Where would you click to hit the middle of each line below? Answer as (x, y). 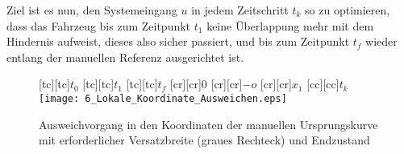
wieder (381, 41)
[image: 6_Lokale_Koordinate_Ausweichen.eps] (163, 98)
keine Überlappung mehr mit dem (290, 25)
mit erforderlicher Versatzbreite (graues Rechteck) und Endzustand (204, 140)
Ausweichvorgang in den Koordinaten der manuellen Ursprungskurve (208, 124)
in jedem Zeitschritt (240, 10)
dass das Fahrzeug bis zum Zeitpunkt (99, 25)
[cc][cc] (323, 84)
